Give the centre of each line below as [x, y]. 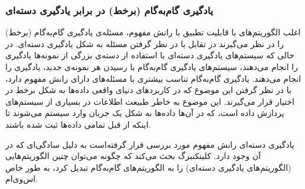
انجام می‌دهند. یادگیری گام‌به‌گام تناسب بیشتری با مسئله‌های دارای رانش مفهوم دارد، [153, 78]
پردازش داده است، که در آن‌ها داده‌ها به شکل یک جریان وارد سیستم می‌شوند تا [145, 113]
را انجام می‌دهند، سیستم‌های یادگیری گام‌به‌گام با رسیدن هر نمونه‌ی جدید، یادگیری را [152, 67]
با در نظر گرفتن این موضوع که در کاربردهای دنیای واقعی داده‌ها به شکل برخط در [148, 90]
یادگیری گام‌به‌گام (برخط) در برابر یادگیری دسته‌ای [109, 10]
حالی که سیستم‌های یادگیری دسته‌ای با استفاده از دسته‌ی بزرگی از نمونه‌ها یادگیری [150, 55]
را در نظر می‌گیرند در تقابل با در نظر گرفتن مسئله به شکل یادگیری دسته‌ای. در [145, 43]
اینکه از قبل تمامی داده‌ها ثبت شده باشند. [78, 124]
